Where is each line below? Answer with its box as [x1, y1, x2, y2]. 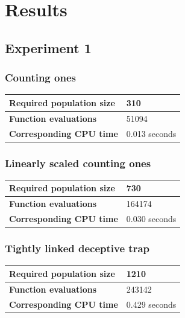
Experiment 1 [5, 38, 92, 57]
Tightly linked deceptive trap [5, 241, 150, 256]
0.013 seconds [126, 127, 177, 139]
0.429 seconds [126, 297, 177, 310]
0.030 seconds [126, 212, 177, 225]
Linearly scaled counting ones [5, 155, 151, 170]
